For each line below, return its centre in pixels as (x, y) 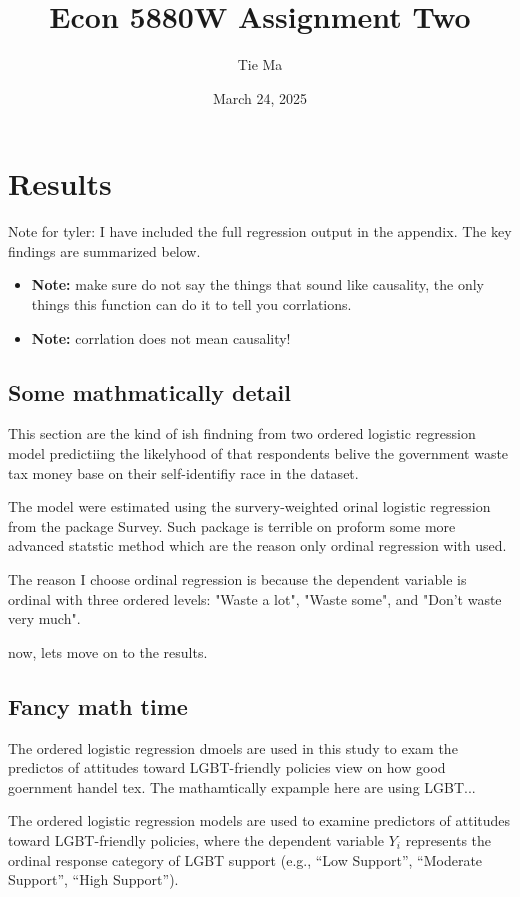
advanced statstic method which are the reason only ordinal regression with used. (257, 545)
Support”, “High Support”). (93, 879)
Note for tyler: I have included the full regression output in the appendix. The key (260, 231)
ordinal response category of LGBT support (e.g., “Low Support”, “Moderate (245, 859)
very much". (44, 618)
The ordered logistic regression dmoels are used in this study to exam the (233, 747)
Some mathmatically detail (149, 391)
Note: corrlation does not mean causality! (161, 337)
